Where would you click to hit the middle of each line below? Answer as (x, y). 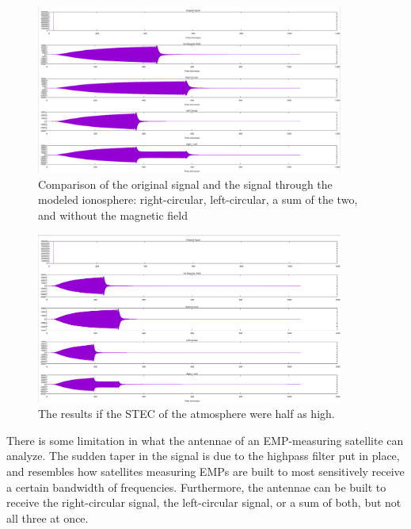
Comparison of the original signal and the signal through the (185, 184)
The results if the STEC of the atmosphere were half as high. (186, 414)
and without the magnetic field (113, 215)
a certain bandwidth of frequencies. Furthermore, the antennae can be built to (196, 487)
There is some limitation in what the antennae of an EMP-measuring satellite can (205, 440)
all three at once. (48, 517)
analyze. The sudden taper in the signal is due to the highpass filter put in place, (203, 456)
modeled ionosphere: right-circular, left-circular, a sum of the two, (198, 199)
